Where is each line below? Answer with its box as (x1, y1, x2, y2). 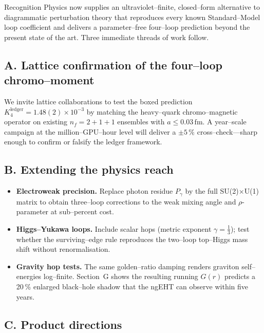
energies (16, 271, 42, 282)
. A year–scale (202, 116, 247, 127)
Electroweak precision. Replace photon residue (16, 186, 173, 196)
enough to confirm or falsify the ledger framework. (4, 136, 162, 147)
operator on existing (4, 116, 68, 127)
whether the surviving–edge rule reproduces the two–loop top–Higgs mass (16, 233, 248, 244)
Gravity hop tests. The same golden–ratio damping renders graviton (16, 261, 239, 271)
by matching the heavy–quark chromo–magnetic (86, 106, 238, 117)
